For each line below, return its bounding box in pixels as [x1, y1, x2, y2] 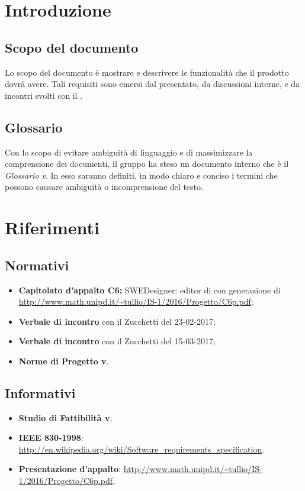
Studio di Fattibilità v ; [18, 411, 113, 424]
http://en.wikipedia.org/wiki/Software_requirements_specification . [18, 442, 264, 455]
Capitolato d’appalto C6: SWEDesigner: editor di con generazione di [18, 283, 281, 296]
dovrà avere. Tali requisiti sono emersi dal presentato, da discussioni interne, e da [5, 77, 300, 90]
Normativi [5, 256, 69, 274]
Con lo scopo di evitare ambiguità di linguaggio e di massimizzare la [5, 146, 253, 158]
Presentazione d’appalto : [18, 463, 121, 475]
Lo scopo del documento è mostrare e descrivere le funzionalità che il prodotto [5, 66, 289, 78]
